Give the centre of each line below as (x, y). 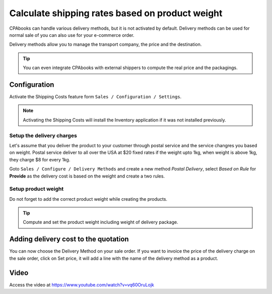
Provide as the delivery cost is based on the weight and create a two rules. (87, 176)
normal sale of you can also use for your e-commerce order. (72, 35)
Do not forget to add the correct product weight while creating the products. (88, 199)
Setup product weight (37, 189)
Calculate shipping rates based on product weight (116, 13)
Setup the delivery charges (43, 135)
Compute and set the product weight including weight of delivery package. (100, 222)
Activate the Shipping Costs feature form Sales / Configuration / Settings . (95, 97)
